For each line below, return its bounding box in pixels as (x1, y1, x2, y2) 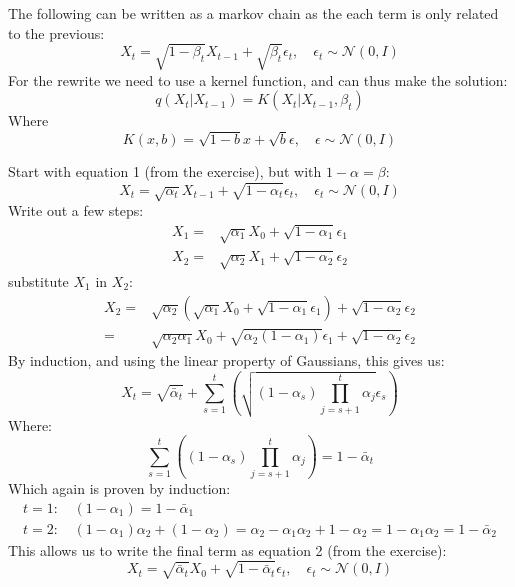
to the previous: (8, 22, 105, 43)
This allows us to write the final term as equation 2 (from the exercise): (8, 539, 447, 560)
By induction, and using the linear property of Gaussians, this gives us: (8, 350, 445, 371)
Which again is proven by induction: (8, 478, 231, 499)
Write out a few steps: (8, 200, 144, 221)
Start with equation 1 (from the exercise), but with (8, 161, 322, 182)
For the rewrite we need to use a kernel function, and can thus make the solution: (8, 69, 508, 90)
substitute (8, 270, 69, 291)
